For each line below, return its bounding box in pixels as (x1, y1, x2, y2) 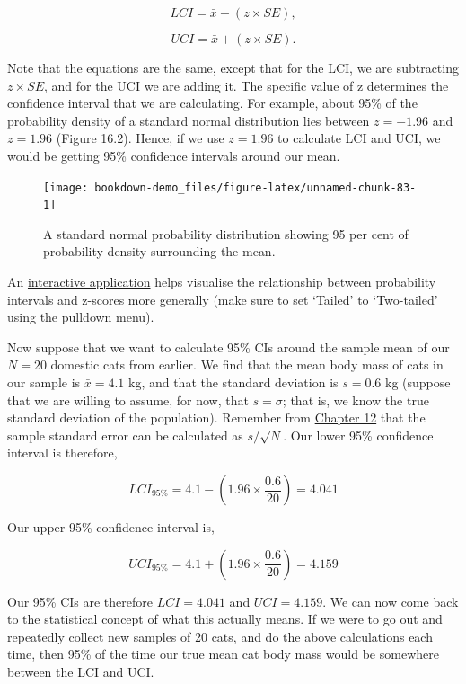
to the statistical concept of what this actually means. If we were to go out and (7, 609, 443, 628)
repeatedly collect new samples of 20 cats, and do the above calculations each (7, 626, 433, 645)
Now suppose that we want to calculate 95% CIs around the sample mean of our (7, 337, 450, 356)
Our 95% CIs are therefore (7, 591, 153, 610)
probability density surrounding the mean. (43, 242, 276, 261)
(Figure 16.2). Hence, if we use (56, 129, 224, 147)
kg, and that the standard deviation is (127, 373, 339, 392)
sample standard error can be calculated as (7, 425, 243, 444)
